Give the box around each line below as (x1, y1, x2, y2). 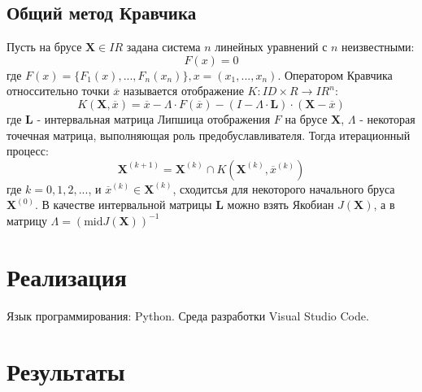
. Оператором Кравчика (277, 66, 393, 83)
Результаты (7, 355, 125, 388)
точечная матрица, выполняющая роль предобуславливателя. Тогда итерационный (7, 126, 411, 143)
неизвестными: (342, 38, 415, 55)
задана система (126, 38, 201, 55)
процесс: (7, 142, 49, 159)
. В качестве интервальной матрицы (34, 196, 212, 213)
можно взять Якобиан (227, 196, 334, 213)
